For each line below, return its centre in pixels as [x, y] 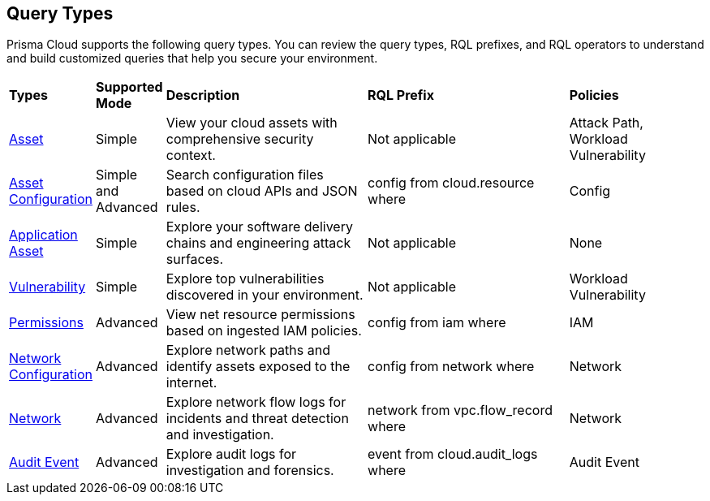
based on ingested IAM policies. [264, 331]
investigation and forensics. [250, 471]
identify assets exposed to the [258, 367]
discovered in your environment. [265, 295]
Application [43, 235]
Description [203, 95]
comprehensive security [240, 139]
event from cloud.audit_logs [453, 454]
